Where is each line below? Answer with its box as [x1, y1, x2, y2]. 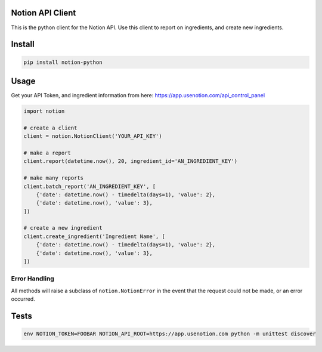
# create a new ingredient [23, 224, 103, 231]
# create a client [23, 124, 78, 131]
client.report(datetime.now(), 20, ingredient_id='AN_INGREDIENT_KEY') [23, 158, 238, 165]
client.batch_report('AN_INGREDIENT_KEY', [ [23, 183, 156, 190]
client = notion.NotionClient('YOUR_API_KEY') [23, 133, 162, 140]
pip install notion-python [23, 58, 103, 66]
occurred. [11, 295, 35, 302]
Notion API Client [11, 8, 76, 18]
